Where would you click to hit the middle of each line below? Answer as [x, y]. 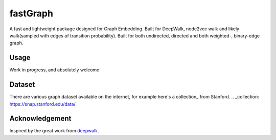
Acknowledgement [40, 119]
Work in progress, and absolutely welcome [54, 70]
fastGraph [31, 13]
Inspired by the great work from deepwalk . [54, 131]
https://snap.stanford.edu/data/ [43, 104]
